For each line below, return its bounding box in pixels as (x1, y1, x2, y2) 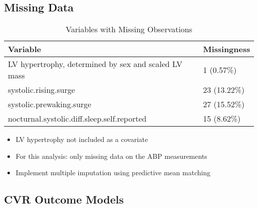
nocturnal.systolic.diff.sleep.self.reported (8, 113, 147, 125)
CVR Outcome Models (4, 192, 124, 207)
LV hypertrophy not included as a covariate (15, 134, 148, 144)
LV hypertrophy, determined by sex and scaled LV (8, 58, 183, 70)
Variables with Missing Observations (65, 23, 193, 35)
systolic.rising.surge (8, 84, 75, 96)
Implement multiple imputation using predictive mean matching (15, 167, 210, 178)
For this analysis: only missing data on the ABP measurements (15, 150, 207, 161)
